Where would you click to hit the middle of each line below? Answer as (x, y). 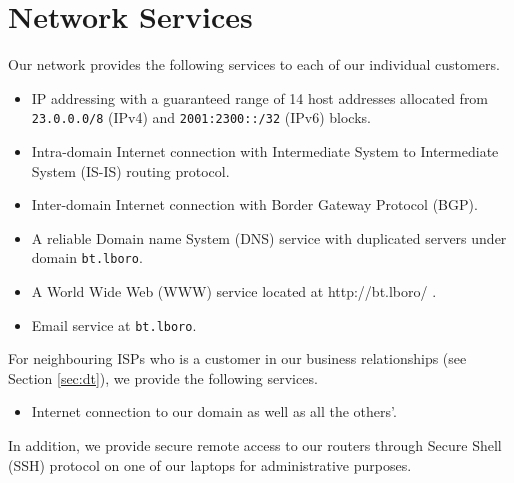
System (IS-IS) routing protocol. (130, 170)
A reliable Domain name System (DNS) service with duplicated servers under (269, 237)
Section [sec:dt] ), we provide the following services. (163, 377)
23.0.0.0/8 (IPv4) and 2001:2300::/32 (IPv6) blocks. (201, 117)
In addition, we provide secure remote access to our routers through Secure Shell (255, 445)
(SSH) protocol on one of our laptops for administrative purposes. (210, 464)
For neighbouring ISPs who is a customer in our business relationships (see (237, 358)
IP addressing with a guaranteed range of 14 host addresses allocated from (260, 97)
